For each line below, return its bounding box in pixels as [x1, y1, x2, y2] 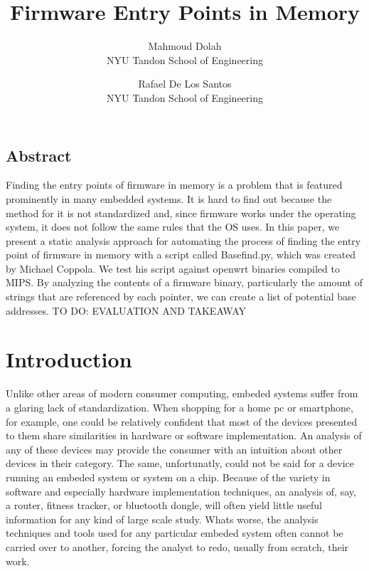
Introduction [6, 345, 132, 374]
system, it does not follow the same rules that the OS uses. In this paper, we [6, 219, 340, 234]
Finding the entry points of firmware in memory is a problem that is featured [6, 177, 343, 192]
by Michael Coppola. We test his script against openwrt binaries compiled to [6, 261, 340, 276]
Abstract [6, 144, 72, 166]
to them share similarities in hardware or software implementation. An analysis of [6, 428, 362, 443]
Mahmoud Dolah [148, 38, 222, 53]
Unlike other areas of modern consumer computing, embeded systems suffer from [6, 386, 358, 401]
